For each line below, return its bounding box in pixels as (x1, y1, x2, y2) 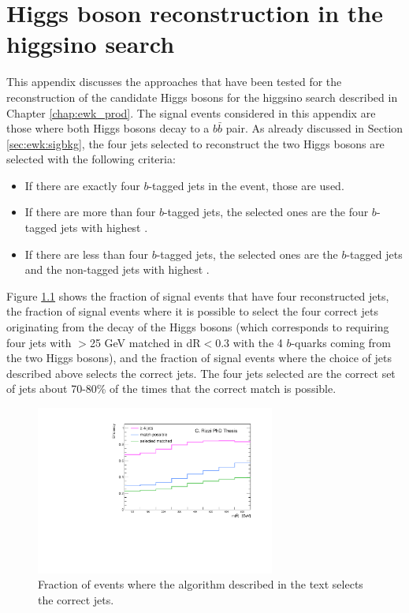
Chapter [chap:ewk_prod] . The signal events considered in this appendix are (6, 104, 376, 121)
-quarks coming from (291, 334, 391, 350)
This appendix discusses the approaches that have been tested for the (6, 73, 342, 90)
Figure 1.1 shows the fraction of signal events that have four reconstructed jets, (6, 287, 389, 304)
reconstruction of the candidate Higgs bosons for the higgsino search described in (6, 88, 398, 105)
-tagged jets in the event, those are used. (148, 177, 344, 193)
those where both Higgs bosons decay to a (6, 120, 210, 136)
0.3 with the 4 (215, 334, 283, 350)
